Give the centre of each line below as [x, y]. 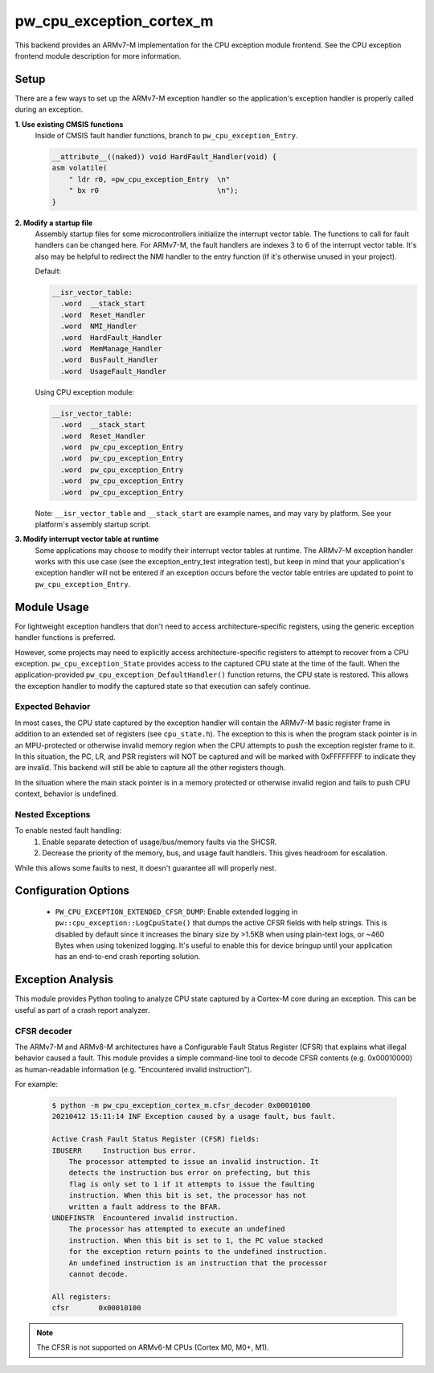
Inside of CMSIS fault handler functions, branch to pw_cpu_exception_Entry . [166, 136]
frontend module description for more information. [98, 55]
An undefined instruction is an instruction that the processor [198, 1263]
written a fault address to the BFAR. [145, 1207]
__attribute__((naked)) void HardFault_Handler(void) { [164, 157]
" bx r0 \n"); [154, 191]
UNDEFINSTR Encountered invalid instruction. [145, 1217]
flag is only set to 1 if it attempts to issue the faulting [192, 1184]
